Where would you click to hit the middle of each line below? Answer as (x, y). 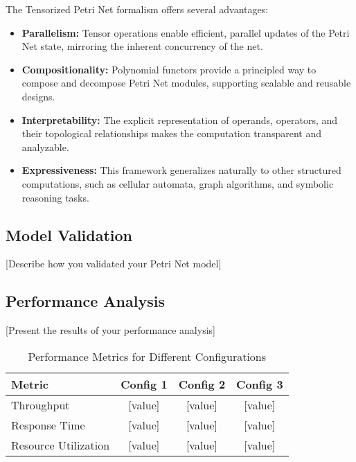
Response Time (48, 425)
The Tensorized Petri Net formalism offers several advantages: (137, 9)
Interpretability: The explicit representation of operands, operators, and (180, 119)
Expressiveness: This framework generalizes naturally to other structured (181, 170)
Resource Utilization (61, 445)
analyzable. (45, 146)
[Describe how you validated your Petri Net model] (114, 264)
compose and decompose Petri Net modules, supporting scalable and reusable (186, 83)
